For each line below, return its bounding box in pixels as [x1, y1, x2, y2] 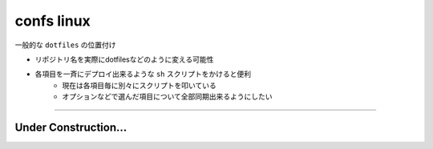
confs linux [14, 12, 91, 30]
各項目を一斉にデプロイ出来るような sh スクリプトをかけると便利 [34, 69, 252, 79]
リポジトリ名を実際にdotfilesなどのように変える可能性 [34, 54, 214, 64]
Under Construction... [14, 120, 127, 134]
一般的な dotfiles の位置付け [14, 40, 116, 50]
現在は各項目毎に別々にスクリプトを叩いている [62, 80, 216, 90]
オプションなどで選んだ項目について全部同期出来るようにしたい [62, 92, 273, 102]
